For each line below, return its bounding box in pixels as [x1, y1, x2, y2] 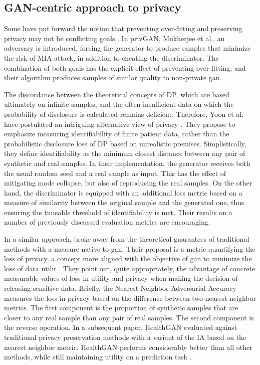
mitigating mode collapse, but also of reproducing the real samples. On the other [4, 177, 252, 188]
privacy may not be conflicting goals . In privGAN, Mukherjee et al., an [4, 33, 225, 43]
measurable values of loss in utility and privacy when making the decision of [4, 273, 238, 283]
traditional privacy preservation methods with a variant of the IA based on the [4, 332, 246, 342]
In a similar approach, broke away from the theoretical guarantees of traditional [4, 234, 249, 244]
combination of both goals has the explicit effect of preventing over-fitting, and [4, 62, 246, 73]
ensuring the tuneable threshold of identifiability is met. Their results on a [4, 207, 232, 217]
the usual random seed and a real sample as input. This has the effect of [4, 167, 226, 178]
